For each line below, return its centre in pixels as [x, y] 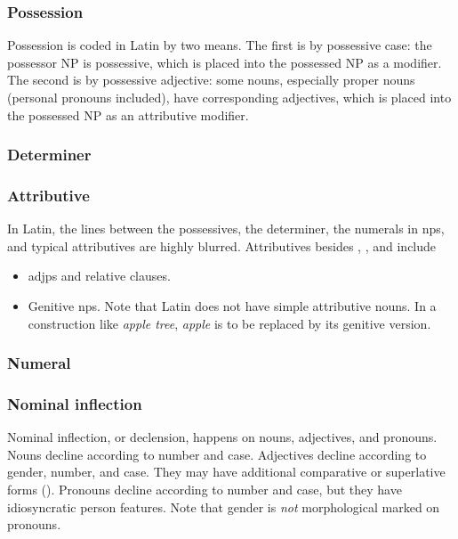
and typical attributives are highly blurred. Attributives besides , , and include [222, 245]
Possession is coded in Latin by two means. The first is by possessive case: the [220, 45]
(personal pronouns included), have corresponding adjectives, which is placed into [229, 97]
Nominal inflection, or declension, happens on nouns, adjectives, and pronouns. [222, 437]
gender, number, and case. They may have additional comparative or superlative [226, 472]
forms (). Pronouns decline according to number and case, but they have [205, 490]
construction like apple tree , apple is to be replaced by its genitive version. [229, 323]
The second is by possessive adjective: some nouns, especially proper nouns [211, 80]
